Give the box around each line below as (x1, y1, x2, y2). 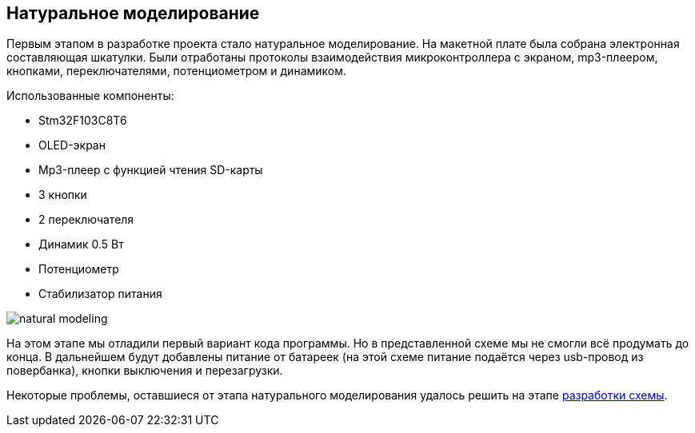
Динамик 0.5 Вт (38, 237, 124, 252)
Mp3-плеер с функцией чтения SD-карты (38, 163, 263, 177)
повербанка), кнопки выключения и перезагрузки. (6, 363, 283, 378)
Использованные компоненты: (6, 89, 174, 103)
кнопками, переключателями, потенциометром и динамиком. (6, 64, 347, 78)
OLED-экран (38, 138, 106, 153)
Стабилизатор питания (38, 287, 162, 301)
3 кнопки (38, 188, 87, 202)
